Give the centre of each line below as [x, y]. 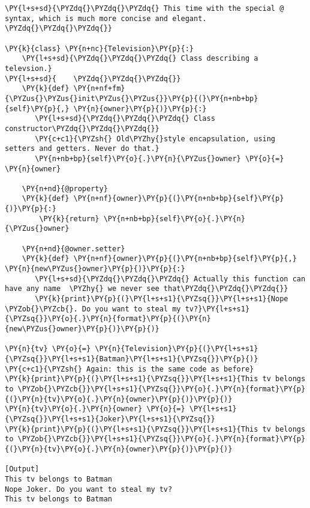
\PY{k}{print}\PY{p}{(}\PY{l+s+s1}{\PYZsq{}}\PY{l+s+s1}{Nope [162, 299]
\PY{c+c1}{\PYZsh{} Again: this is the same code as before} [130, 369]
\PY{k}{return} [69, 219]
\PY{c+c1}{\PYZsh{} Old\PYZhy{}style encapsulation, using [155, 139]
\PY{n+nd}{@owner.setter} [73, 249]
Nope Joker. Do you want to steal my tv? [89, 489]
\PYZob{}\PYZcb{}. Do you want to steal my [93, 309]
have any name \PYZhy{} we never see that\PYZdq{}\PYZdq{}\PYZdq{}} [147, 289]
